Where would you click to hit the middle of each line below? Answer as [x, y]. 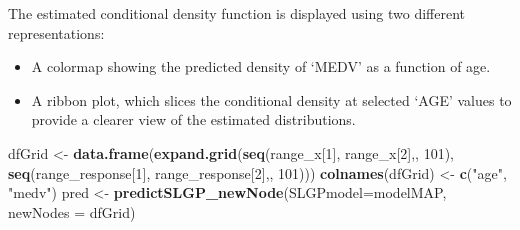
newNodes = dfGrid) [72, 211]
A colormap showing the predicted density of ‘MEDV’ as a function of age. [261, 66]
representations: [56, 32]
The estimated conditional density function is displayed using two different [236, 13]
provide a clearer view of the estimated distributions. [193, 119]
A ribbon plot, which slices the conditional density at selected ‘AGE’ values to [271, 99]
